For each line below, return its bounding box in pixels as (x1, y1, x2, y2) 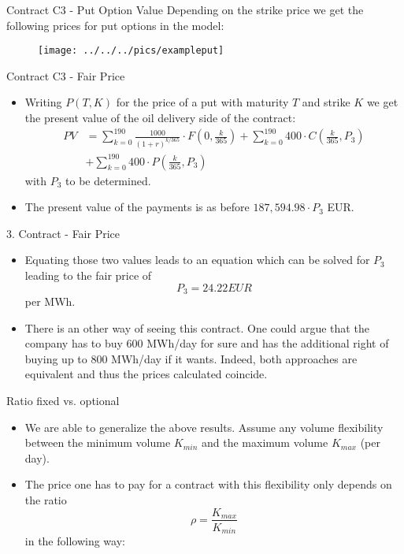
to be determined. (65, 172, 151, 188)
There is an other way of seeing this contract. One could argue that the (24, 319, 369, 336)
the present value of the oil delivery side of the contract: (24, 110, 296, 126)
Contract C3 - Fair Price (6, 67, 125, 84)
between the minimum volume (24, 434, 171, 451)
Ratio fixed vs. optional (6, 392, 120, 408)
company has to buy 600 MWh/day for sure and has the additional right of (24, 335, 389, 351)
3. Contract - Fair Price (6, 225, 120, 241)
